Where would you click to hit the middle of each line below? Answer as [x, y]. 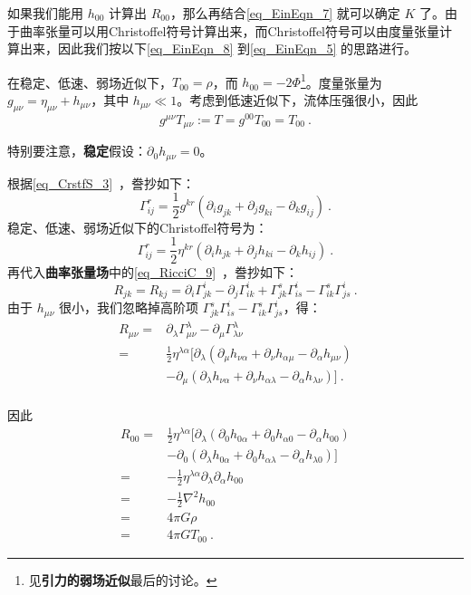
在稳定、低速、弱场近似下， [90, 82]
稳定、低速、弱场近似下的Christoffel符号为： [138, 227]
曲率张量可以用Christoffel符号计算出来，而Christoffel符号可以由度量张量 [230, 30]
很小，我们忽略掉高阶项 [128, 307]
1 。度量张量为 [341, 81]
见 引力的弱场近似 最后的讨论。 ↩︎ [123, 579]
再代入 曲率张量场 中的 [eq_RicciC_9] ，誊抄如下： [153, 271]
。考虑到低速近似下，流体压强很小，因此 [298, 100]
